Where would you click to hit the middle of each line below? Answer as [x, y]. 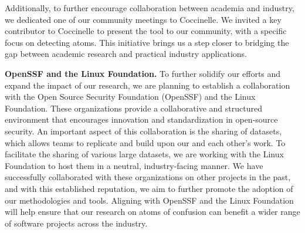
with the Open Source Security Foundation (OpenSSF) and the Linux [130, 97]
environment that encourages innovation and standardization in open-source [141, 119]
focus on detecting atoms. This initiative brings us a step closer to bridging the [147, 42]
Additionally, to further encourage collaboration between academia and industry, [150, 8]
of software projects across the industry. [76, 223]
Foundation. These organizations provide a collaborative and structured [133, 108]
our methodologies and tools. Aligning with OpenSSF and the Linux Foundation [149, 200]
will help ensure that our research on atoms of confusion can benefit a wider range [152, 212]
